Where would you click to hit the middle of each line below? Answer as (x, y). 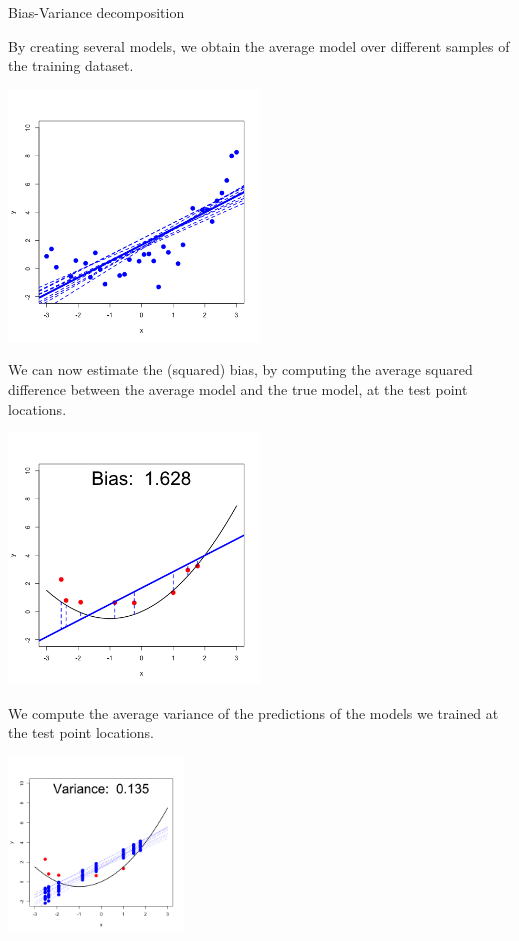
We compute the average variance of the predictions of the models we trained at (253, 712)
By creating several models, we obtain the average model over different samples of (259, 45)
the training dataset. (71, 65)
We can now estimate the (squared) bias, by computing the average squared (240, 369)
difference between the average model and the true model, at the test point (238, 388)
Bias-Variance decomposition (96, 12)
